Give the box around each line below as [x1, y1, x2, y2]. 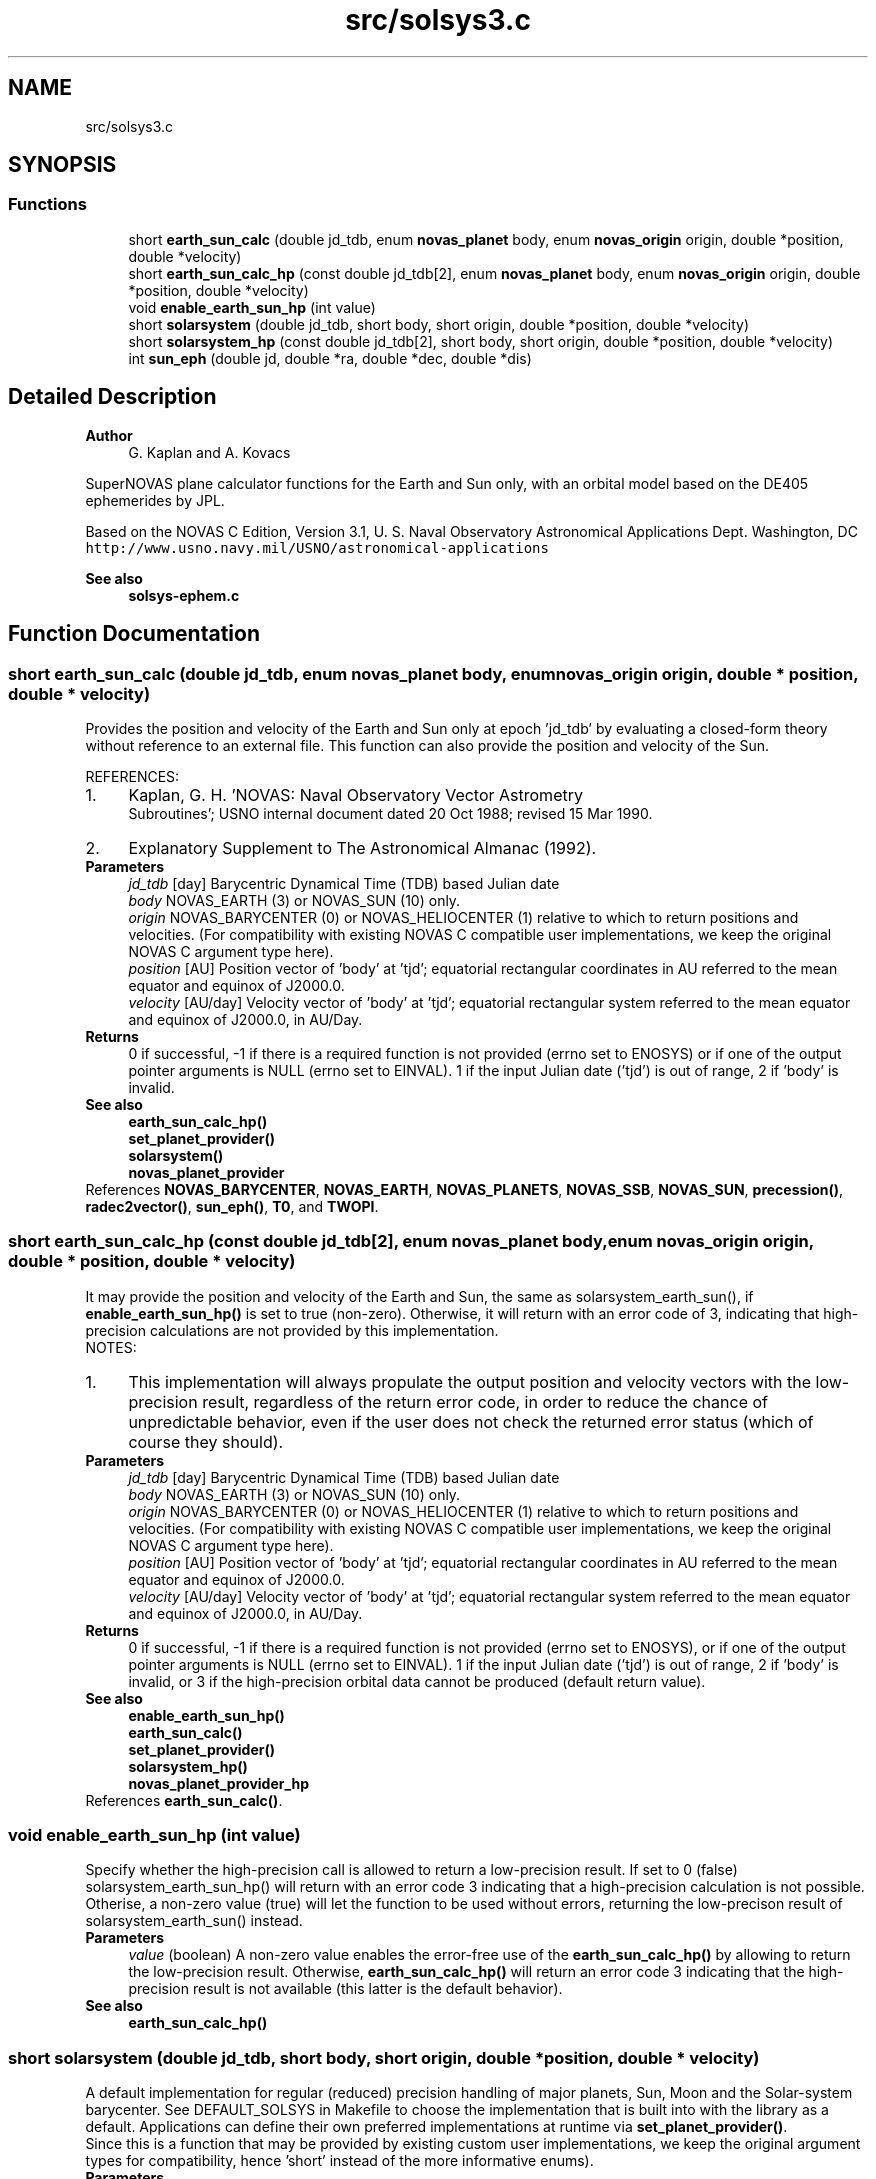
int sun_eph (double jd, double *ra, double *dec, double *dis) [128, 349, 532, 367]
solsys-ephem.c [128, 586, 240, 604]
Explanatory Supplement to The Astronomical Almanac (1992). [128, 837, 597, 858]
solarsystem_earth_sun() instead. [85, 1912, 303, 1930]
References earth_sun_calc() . [85, 1791, 283, 1809]
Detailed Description [8, 384, 217, 410]
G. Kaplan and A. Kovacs [128, 443, 291, 461]
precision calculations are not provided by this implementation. [85, 1321, 499, 1339]
